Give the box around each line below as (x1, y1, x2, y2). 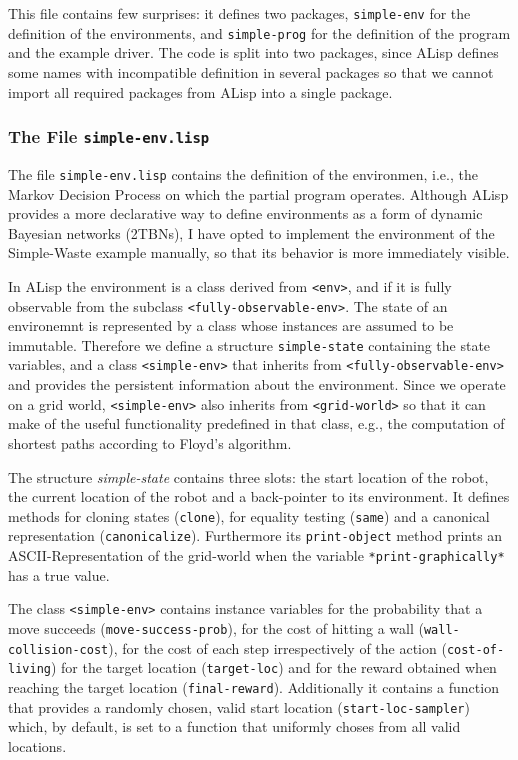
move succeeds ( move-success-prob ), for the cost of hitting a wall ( (8, 617, 424, 638)
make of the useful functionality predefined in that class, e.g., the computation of (8, 413, 505, 434)
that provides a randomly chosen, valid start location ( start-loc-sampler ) (8, 696, 470, 717)
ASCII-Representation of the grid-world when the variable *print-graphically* (8, 545, 505, 566)
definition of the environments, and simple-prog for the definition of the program (8, 22, 511, 43)
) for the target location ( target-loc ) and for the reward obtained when (50, 657, 497, 678)
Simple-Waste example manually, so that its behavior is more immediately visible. (8, 242, 510, 263)
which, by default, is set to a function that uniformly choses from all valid (8, 716, 461, 737)
